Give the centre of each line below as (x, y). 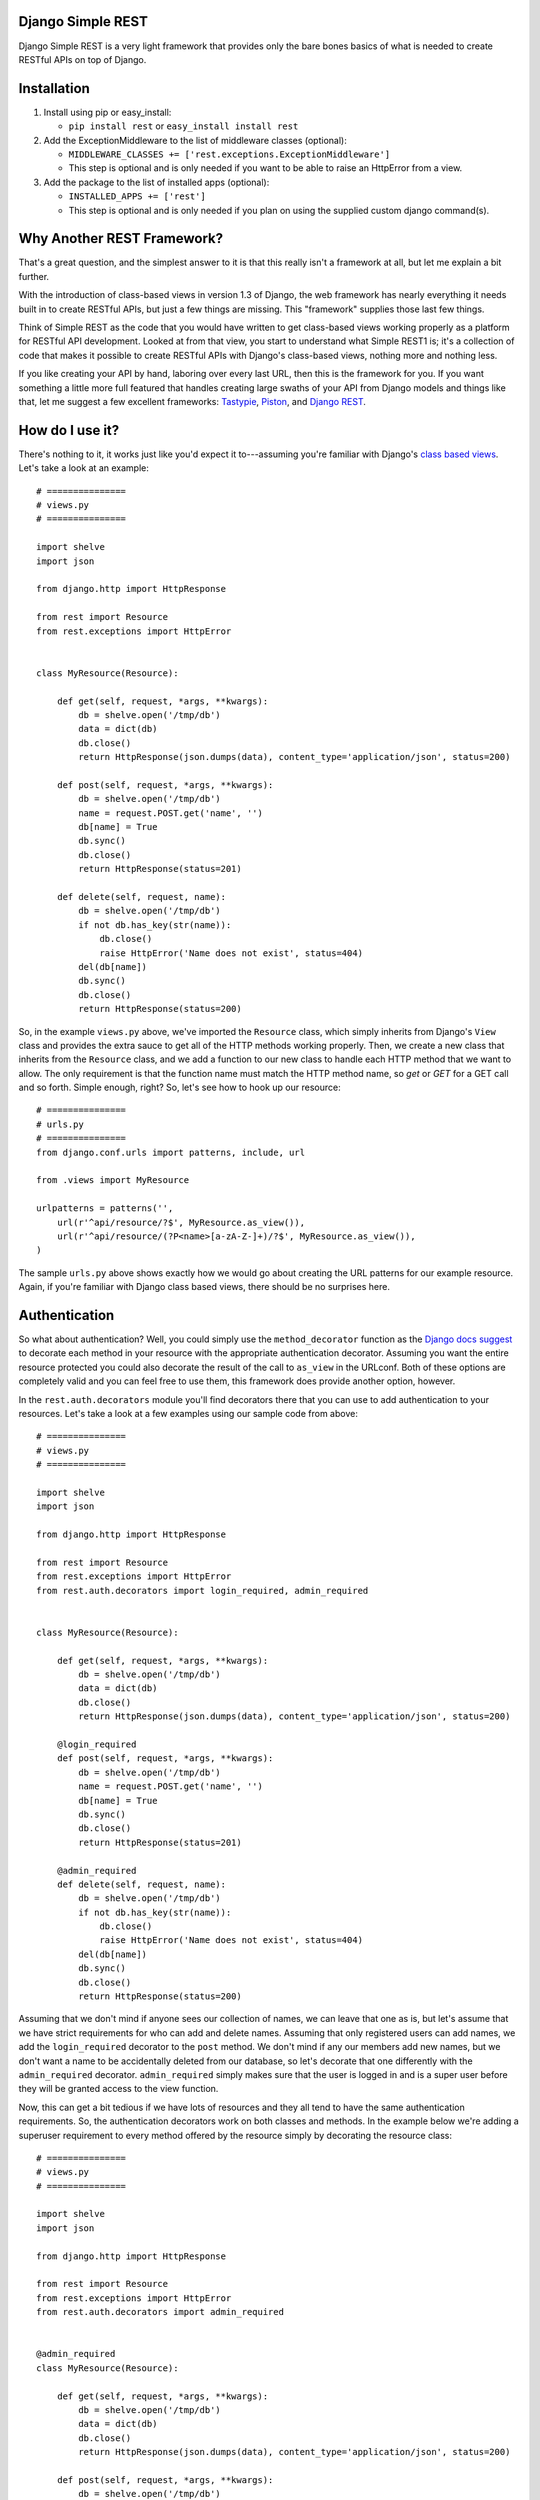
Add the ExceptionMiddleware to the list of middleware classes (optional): (195, 140)
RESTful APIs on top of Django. (82, 59)
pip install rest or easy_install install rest (183, 126)
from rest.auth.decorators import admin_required (160, 2312)
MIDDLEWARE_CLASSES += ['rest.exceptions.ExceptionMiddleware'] (229, 154)
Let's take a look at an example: (83, 468)
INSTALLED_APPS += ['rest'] (137, 196)
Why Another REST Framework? (121, 238)
